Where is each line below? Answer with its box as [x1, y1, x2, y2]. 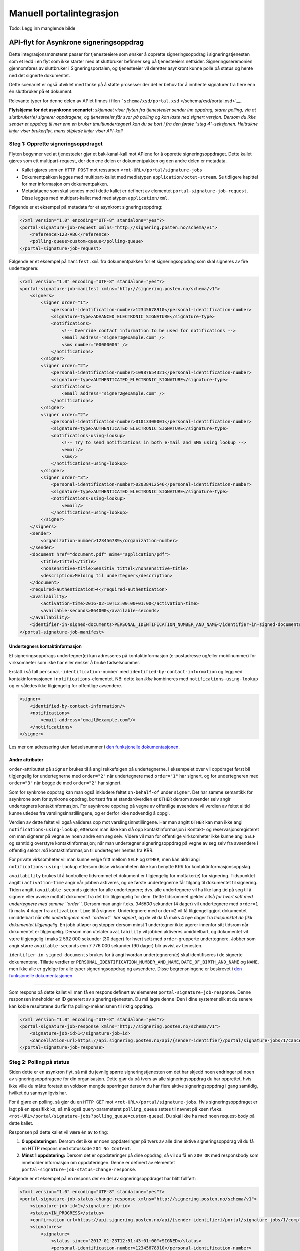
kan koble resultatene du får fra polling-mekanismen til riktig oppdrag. [9, 1003, 153, 1009]
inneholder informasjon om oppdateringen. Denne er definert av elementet [21, 1159, 175, 1165]
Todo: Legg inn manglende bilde [9, 25, 76, 31]
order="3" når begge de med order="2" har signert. [9, 780, 122, 786]
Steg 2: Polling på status [9, 1058, 70, 1065]
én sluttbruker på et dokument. [9, 88, 73, 95]
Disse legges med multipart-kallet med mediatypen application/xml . [21, 195, 169, 201]
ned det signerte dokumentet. [9, 72, 70, 78]
